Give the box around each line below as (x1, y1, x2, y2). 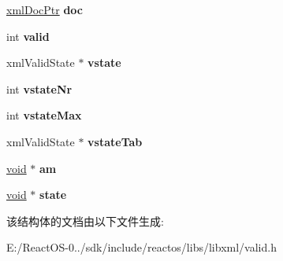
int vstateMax (6, 107, 82, 123)
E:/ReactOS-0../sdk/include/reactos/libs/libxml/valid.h (6, 239, 277, 255)
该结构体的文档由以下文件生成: (6, 212, 164, 229)
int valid (6, 28, 50, 44)
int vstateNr (6, 80, 73, 97)
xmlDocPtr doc (6, 2, 83, 17)
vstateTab (88, 133, 143, 149)
